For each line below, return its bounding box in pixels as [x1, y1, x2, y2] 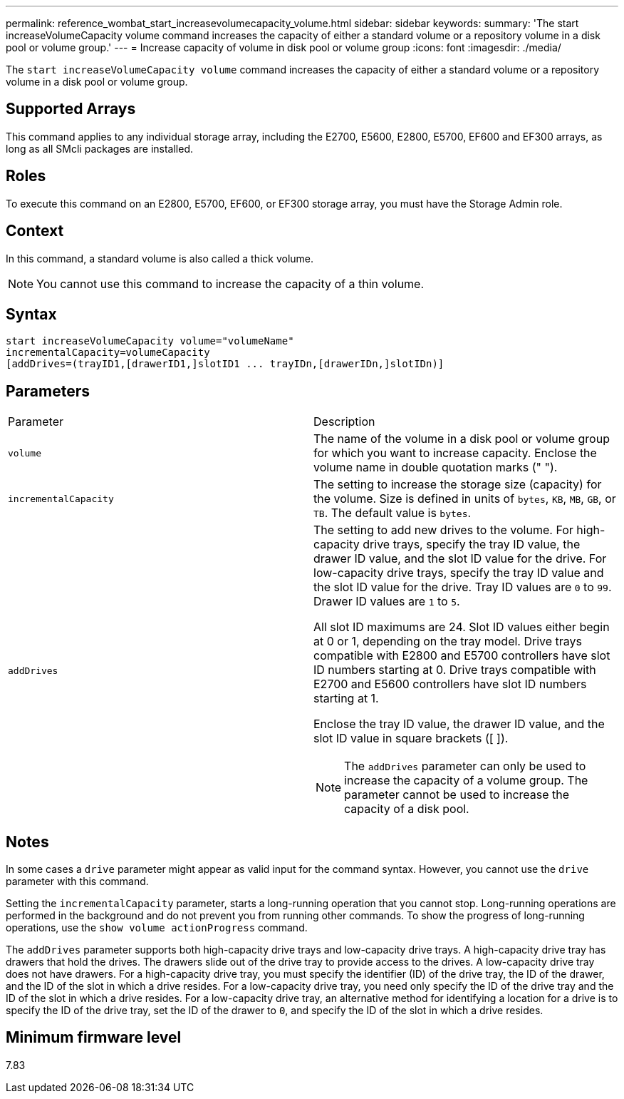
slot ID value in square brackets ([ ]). [313, 731, 509, 746]
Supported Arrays [6, 100, 136, 118]
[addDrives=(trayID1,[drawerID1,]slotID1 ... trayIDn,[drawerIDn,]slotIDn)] [6, 358, 444, 370]
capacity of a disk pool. [344, 802, 469, 817]
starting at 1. [313, 691, 379, 706]
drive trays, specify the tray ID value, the [363, 537, 581, 552]
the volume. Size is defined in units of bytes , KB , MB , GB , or [313, 491, 616, 506]
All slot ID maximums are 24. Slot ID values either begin [313, 620, 610, 635]
